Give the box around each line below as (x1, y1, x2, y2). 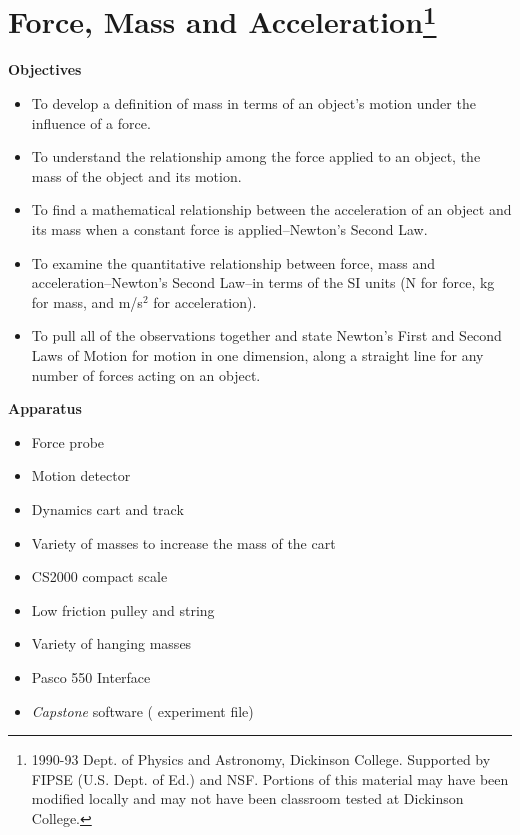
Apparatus (8, 398, 82, 419)
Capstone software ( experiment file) (31, 700, 254, 721)
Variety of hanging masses (31, 633, 192, 654)
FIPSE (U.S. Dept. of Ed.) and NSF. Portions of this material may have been (31, 768, 509, 789)
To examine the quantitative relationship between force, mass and (31, 252, 435, 273)
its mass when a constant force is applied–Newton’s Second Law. (31, 219, 428, 240)
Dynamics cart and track (31, 498, 184, 519)
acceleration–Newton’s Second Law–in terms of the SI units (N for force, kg (31, 272, 495, 293)
